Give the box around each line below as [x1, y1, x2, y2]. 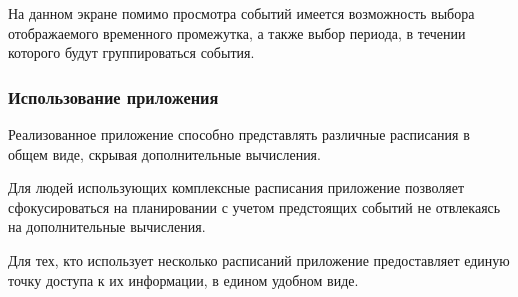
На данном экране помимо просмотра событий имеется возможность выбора [8, 3, 475, 23]
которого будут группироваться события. [8, 42, 255, 63]
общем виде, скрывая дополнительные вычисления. [8, 143, 321, 164]
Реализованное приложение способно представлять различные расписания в [8, 124, 470, 144]
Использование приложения [8, 84, 219, 109]
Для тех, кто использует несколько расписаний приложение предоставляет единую [8, 249, 510, 270]
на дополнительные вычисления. [8, 216, 206, 237]
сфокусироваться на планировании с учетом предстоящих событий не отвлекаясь [8, 196, 501, 217]
